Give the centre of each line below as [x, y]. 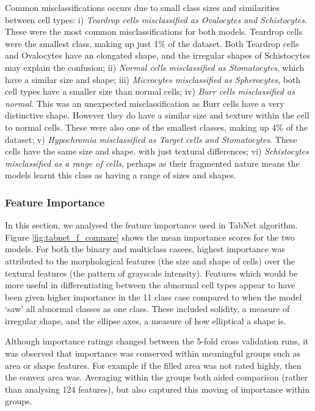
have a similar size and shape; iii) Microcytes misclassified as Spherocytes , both [153, 79]
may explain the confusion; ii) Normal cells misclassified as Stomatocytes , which [155, 67]
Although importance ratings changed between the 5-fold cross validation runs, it [157, 341]
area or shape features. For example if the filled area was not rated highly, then [153, 365]
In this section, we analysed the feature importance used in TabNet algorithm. [151, 225]
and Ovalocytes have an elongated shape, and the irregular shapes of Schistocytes [157, 55]
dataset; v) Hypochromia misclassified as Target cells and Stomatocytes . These [151, 139]
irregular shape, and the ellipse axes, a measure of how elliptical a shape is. [146, 320]
